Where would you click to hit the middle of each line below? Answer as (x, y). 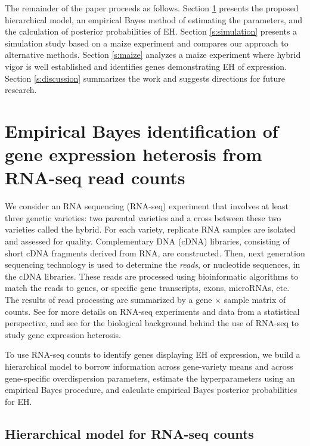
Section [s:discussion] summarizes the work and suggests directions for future (145, 78)
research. (21, 90)
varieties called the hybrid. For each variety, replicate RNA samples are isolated (150, 229)
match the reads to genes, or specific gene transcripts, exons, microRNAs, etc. (147, 288)
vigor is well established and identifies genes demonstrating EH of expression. (146, 66)
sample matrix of (255, 299)
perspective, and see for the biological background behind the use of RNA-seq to (152, 323)
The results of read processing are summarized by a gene (108, 299)
